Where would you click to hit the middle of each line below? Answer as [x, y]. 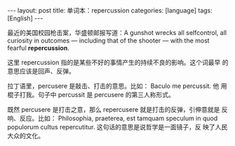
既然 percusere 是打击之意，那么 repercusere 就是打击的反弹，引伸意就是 [114, 109]
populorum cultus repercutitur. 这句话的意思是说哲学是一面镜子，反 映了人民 [117, 127]
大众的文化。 [26, 136]
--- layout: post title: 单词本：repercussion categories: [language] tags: [110, 10]
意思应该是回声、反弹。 [41, 71]
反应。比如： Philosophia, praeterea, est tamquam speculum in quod [119, 118]
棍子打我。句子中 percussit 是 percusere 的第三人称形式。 [91, 95]
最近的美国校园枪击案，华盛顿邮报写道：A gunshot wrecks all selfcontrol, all [117, 32]
